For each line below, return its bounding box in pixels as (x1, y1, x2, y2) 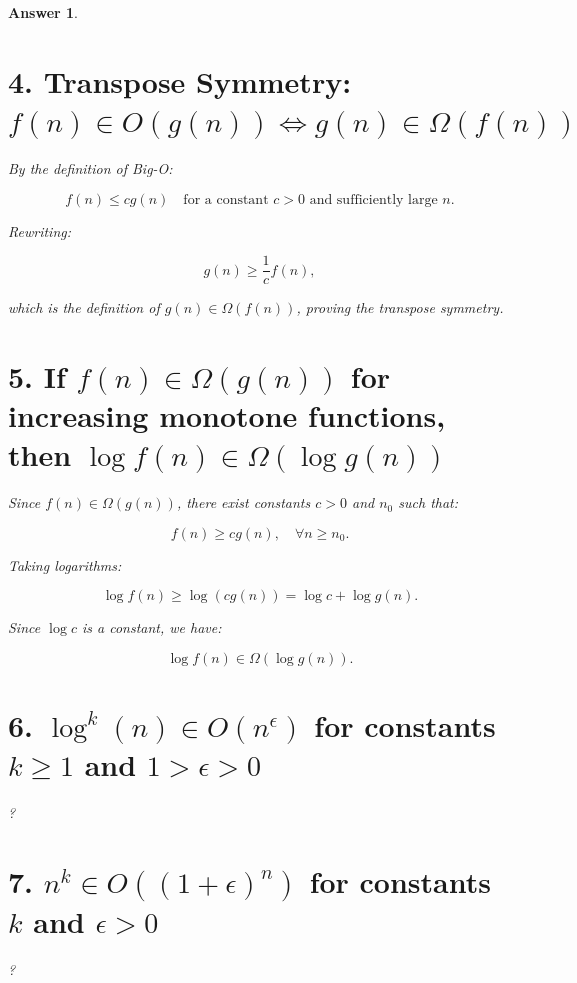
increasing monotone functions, (8, 395, 446, 436)
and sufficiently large (309, 192, 438, 207)
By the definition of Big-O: (8, 157, 173, 178)
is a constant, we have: (81, 617, 222, 638)
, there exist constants (176, 492, 311, 513)
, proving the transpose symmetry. (296, 297, 504, 318)
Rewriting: (8, 220, 71, 241)
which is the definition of (8, 297, 160, 318)
